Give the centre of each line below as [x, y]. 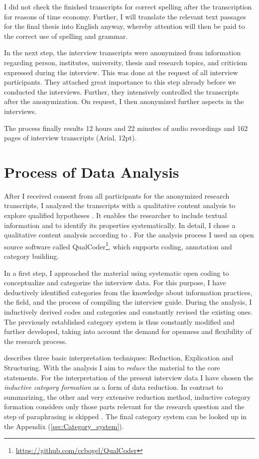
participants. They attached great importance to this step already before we [120, 82]
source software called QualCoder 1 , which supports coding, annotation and [118, 245]
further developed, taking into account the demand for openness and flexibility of [128, 331]
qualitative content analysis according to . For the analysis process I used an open [129, 235]
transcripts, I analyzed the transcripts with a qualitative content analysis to [120, 205]
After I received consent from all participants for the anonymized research [117, 195]
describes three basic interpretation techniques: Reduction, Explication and [119, 358]
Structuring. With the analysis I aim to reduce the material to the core [112, 367]
